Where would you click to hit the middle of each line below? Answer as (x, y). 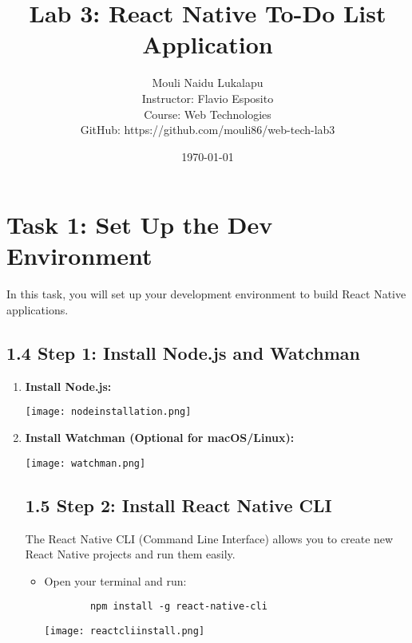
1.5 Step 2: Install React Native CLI (178, 505)
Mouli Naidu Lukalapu (208, 83)
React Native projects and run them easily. (130, 554)
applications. (38, 310)
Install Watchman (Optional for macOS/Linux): (160, 438)
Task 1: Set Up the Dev (140, 225)
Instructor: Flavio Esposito (208, 98)
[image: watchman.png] (85, 463)
